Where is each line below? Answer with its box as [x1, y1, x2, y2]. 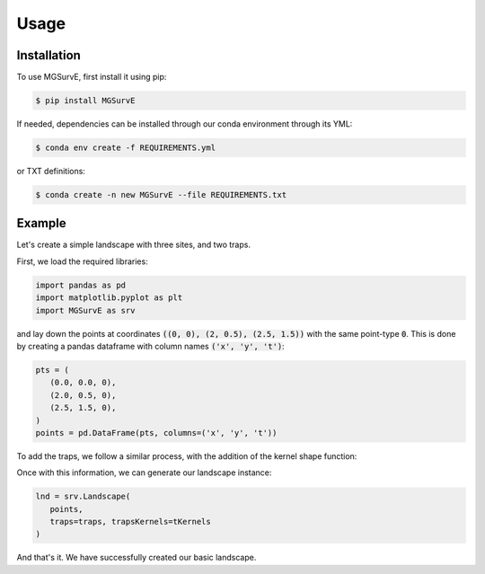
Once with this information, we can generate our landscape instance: [16, 467, 272, 478]
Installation [16, 48, 81, 63]
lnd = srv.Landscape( [35, 491, 131, 502]
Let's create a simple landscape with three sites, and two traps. [16, 239, 251, 251]
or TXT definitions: [16, 166, 85, 176]
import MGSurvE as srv [35, 305, 136, 315]
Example [16, 216, 66, 231]
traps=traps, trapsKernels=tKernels [49, 517, 211, 527]
